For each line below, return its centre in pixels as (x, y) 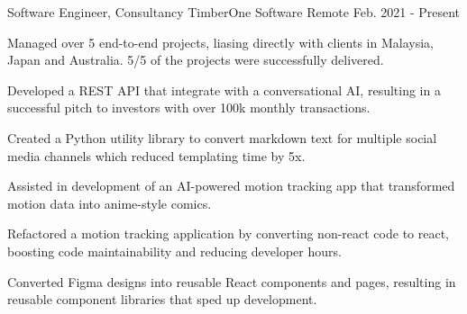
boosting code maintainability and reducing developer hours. (174, 251)
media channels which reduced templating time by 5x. (156, 155)
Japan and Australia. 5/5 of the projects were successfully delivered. (196, 60)
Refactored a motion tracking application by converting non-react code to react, (228, 233)
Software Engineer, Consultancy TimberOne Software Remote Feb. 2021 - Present (234, 12)
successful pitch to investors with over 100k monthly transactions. (189, 108)
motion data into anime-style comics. (110, 203)
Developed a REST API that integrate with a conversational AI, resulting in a (224, 90)
